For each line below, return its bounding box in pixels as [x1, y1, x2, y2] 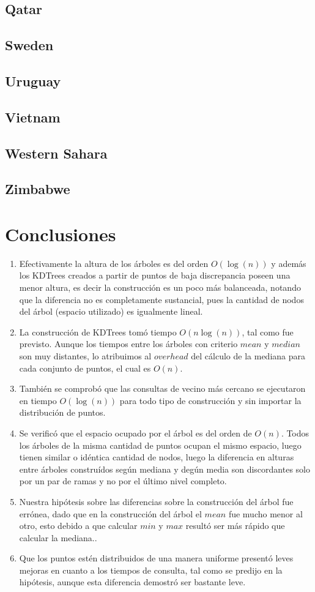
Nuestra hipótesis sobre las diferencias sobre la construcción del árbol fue [19, 495, 294, 508]
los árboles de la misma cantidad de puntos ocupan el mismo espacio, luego [19, 438, 302, 451]
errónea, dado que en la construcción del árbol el [19, 507, 202, 520]
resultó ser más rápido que [185, 519, 285, 532]
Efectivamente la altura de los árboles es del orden [19, 257, 209, 269]
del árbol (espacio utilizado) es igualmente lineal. [19, 305, 203, 318]
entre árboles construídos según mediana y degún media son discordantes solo [19, 462, 310, 475]
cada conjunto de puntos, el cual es [19, 361, 151, 374]
